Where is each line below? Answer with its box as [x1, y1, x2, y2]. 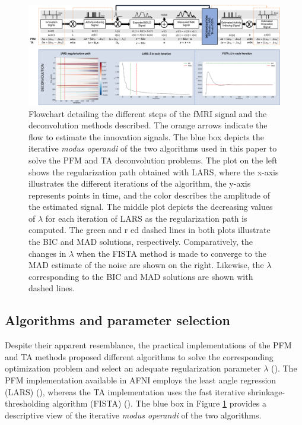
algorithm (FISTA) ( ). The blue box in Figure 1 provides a [52, 397, 266, 410]
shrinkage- [247, 385, 285, 398]
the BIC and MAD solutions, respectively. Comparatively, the [28, 235, 253, 248]
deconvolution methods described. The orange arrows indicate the [28, 119, 268, 131]
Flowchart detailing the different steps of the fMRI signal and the [28, 107, 267, 119]
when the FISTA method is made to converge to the [76, 247, 266, 259]
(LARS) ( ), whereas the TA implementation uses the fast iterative [5, 385, 245, 398]
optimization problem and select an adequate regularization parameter [5, 362, 261, 374]
